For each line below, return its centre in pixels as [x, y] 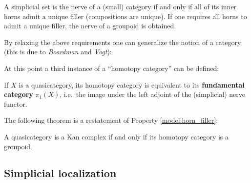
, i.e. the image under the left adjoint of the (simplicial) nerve [152, 94]
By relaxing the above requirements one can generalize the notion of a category [123, 42]
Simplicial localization [60, 172]
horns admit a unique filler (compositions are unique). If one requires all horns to [125, 16]
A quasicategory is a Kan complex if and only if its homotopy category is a [116, 136]
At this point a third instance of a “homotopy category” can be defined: [112, 68]
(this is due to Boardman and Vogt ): [58, 52]
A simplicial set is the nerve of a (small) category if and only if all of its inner [120, 6]
